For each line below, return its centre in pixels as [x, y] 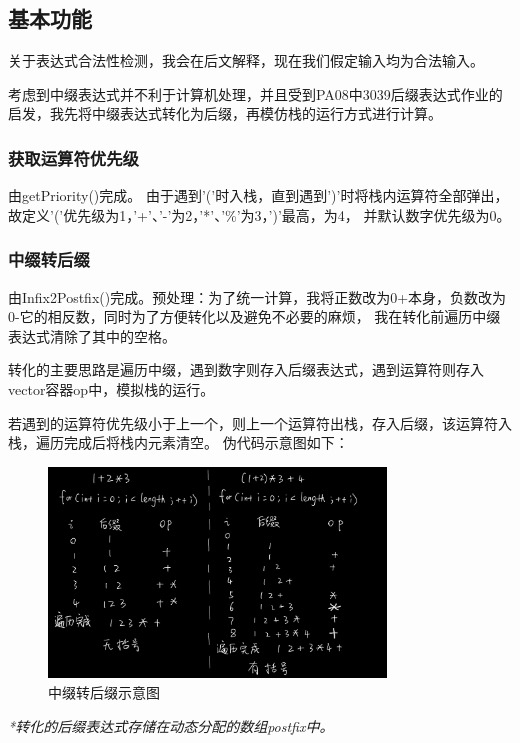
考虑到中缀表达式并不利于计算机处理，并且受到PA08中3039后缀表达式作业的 [255, 93]
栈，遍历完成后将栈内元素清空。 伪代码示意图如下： [178, 442]
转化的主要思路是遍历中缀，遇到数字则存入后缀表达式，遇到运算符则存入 [246, 369]
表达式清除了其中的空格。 [92, 335]
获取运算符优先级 [73, 157]
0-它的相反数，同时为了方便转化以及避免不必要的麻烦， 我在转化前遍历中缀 [254, 316]
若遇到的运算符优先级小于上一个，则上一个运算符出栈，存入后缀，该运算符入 [260, 422]
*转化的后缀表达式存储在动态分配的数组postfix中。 [171, 725]
